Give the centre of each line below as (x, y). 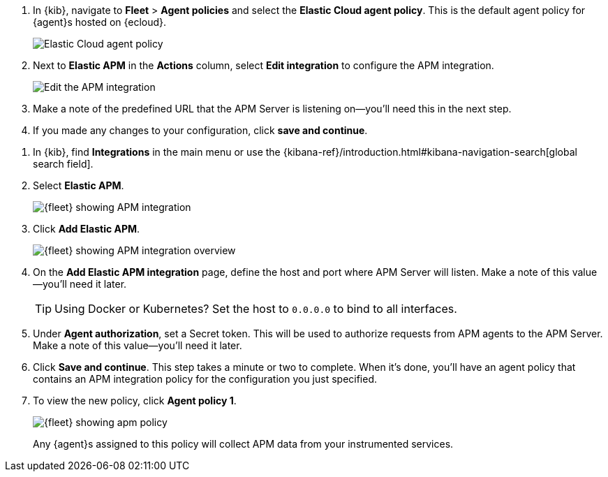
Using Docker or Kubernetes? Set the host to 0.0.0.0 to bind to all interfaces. (256, 309)
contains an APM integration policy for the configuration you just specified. (205, 379)
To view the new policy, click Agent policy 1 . (135, 401)
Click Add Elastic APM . (87, 229)
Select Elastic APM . (79, 185)
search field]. (63, 164)
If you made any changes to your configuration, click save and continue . (200, 130)
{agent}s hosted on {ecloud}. (100, 22)
